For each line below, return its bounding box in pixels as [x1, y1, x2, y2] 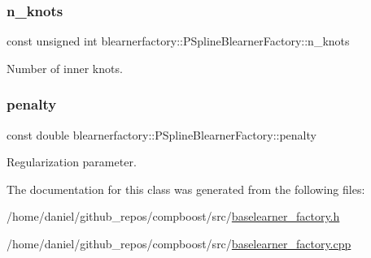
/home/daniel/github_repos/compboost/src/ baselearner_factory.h [7, 208, 340, 225]
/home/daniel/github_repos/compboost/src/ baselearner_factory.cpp [7, 235, 351, 252]
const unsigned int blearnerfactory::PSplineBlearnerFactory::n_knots [7, 32, 350, 49]
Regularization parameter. [7, 153, 137, 170]
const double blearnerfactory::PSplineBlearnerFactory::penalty [7, 126, 316, 143]
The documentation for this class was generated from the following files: [7, 180, 365, 197]
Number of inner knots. [7, 59, 123, 76]
